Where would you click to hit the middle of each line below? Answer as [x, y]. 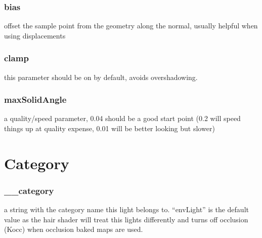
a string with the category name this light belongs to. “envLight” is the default [126, 209]
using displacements [35, 35]
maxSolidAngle [35, 100]
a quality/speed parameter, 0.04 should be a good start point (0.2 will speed [122, 118]
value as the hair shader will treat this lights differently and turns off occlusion [126, 219]
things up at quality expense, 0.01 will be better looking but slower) [110, 128]
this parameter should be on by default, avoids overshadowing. [101, 77]
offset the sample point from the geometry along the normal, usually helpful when [131, 26]
